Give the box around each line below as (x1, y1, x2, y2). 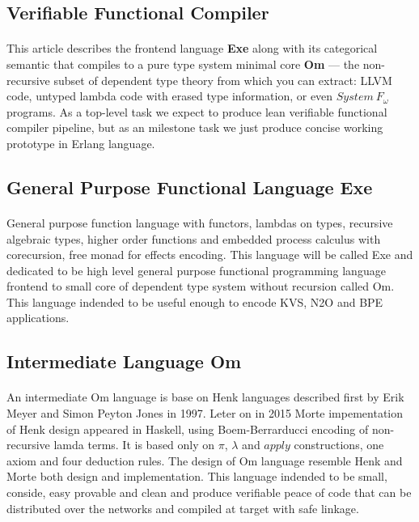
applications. (6, 309, 70, 326)
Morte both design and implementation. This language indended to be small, (6, 468, 387, 485)
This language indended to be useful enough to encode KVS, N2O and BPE (6, 293, 383, 310)
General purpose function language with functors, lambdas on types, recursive (6, 214, 393, 231)
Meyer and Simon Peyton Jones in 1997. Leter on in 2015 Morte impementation (6, 405, 403, 422)
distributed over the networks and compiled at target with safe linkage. (6, 499, 359, 516)
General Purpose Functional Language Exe (6, 174, 373, 199)
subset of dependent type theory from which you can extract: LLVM (53, 71, 392, 88)
